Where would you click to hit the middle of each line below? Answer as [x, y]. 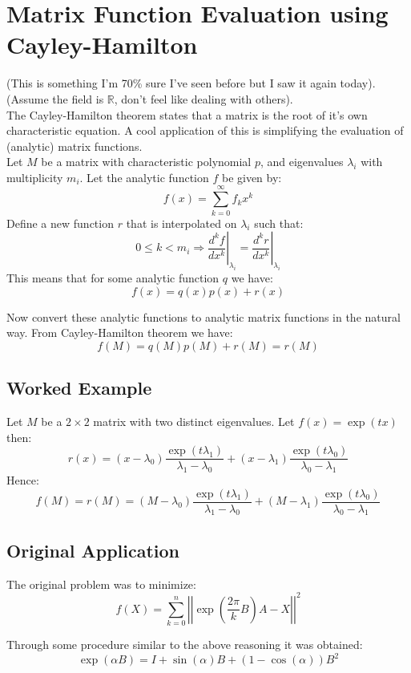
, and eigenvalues [302, 162]
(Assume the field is [55, 98]
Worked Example [79, 388]
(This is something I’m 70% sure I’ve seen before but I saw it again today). [191, 83]
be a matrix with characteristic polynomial [146, 162]
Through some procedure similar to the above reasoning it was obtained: [185, 645]
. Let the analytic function [144, 177]
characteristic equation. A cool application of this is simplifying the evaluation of [205, 130]
